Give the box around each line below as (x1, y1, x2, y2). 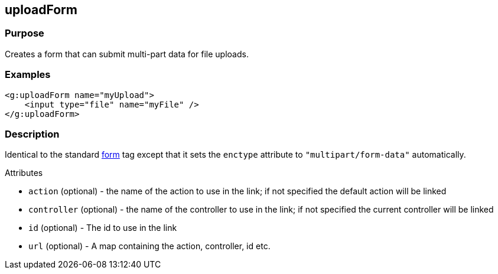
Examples (5, 68, 51, 81)
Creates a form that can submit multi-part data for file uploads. (5, 48, 249, 59)
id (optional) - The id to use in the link (28, 223, 177, 233)
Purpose (5, 27, 44, 40)
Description (5, 128, 60, 140)
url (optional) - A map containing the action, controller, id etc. (28, 241, 271, 252)
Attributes (5, 168, 43, 178)
